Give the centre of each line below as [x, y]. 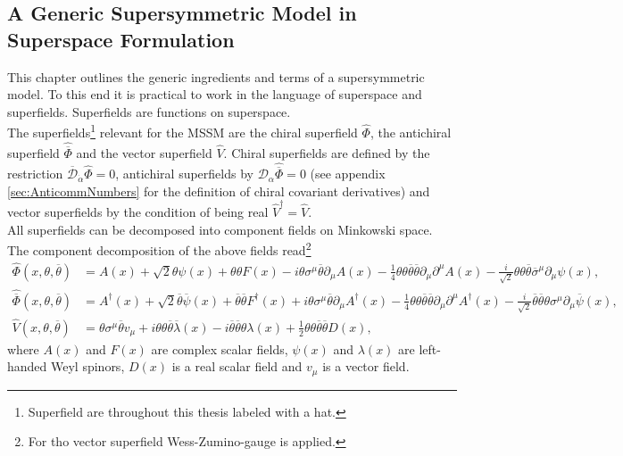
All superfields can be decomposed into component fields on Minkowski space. [220, 229]
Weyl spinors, [88, 366]
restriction [35, 174]
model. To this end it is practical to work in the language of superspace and [215, 94]
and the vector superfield [144, 153]
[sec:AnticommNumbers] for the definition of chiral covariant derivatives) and [219, 191]
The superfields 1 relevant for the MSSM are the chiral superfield [183, 131]
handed [27, 366]
